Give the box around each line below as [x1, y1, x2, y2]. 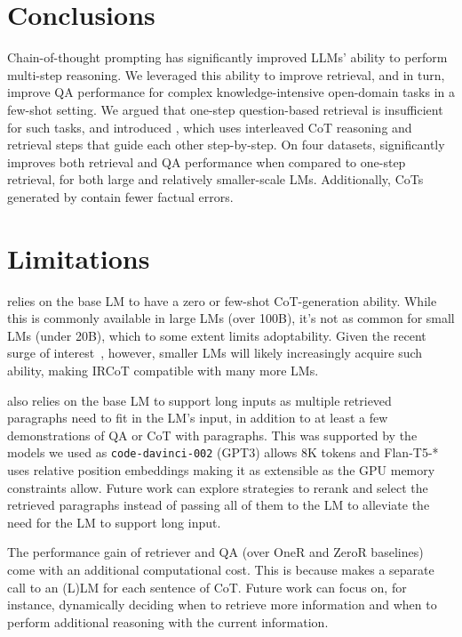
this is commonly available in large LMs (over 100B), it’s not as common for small [7, 309, 455, 327]
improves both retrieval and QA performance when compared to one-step [7, 152, 406, 171]
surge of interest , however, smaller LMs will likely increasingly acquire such [7, 343, 423, 362]
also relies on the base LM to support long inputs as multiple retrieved [7, 391, 392, 409]
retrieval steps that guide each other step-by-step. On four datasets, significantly [7, 135, 445, 154]
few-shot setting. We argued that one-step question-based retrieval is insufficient [7, 100, 443, 118]
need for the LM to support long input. [7, 512, 221, 531]
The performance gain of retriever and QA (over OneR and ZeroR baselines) [7, 543, 424, 561]
